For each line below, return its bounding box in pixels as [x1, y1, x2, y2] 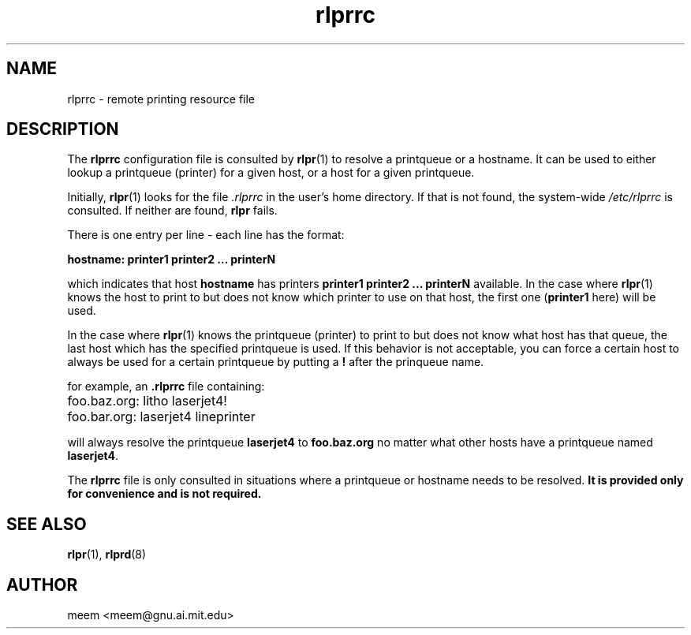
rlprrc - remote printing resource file [67, 92, 256, 106]
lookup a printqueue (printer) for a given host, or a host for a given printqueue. [67, 166, 475, 180]
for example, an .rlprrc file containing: [67, 379, 265, 394]
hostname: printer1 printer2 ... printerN [67, 252, 276, 267]
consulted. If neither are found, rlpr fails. [67, 204, 278, 218]
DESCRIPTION [6, 119, 119, 140]
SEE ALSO [6, 514, 87, 534]
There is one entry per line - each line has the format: [67, 228, 345, 242]
